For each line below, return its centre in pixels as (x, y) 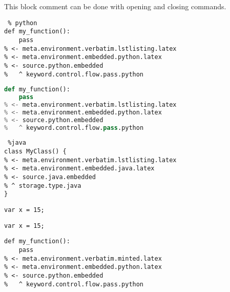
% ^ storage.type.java (43, 186)
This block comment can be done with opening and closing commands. (115, 6)
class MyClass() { (35, 152)
